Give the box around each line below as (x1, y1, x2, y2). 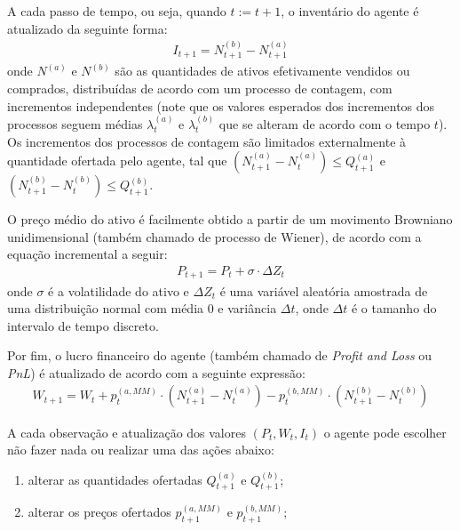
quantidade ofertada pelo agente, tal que (7, 151, 227, 170)
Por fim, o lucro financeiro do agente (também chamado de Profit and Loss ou (7, 346, 432, 365)
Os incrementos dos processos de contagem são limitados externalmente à (7, 132, 407, 150)
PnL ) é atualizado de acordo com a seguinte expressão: (7, 363, 305, 382)
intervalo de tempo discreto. (7, 316, 159, 334)
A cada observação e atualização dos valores (7, 422, 246, 441)
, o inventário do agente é (281, 2, 419, 20)
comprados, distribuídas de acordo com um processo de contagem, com (7, 79, 393, 98)
